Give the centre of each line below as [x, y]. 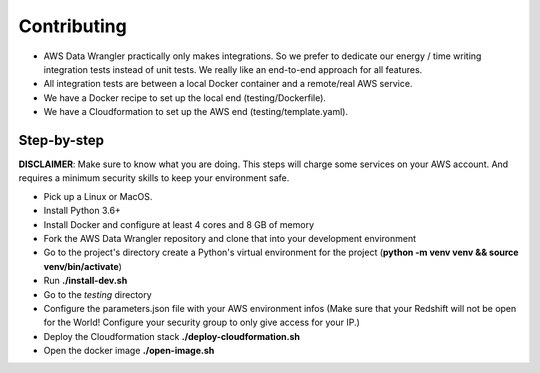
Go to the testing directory [97, 294]
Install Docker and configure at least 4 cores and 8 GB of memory [179, 224]
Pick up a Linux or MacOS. [98, 196]
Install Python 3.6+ [82, 211]
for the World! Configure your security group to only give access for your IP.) [201, 322]
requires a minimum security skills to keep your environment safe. [154, 178]
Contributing [72, 26]
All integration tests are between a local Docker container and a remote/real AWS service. [228, 84]
